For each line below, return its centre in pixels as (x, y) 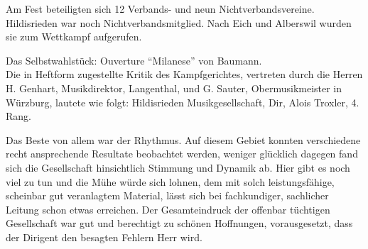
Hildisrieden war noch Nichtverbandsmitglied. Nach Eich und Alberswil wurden (179, 22)
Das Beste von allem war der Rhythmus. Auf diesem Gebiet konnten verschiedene (183, 139)
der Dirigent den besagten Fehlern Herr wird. (104, 237)
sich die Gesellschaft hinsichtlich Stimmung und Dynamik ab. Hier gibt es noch (178, 167)
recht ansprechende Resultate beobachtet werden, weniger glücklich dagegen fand (182, 154)
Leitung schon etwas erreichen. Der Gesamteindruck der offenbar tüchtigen (168, 209)
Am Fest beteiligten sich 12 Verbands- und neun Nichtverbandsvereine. (160, 9)
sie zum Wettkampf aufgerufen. (74, 37)
